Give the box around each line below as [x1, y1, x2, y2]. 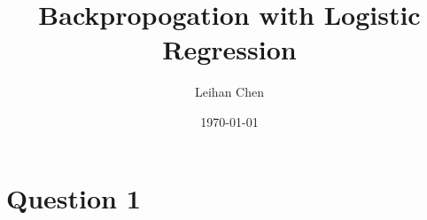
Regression [162, 31, 297, 67]
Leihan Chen [195, 82, 264, 101]
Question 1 [6, 179, 141, 216]
